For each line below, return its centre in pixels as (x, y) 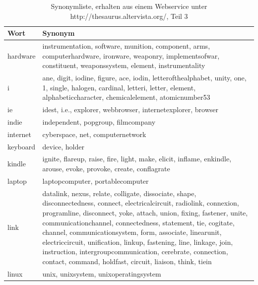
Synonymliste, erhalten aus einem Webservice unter (129, 6)
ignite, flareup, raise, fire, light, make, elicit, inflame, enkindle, (137, 159)
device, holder (63, 146)
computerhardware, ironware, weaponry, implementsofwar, (131, 55)
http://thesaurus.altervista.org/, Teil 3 (129, 16)
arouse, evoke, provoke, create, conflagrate (106, 169)
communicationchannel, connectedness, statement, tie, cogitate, (138, 222)
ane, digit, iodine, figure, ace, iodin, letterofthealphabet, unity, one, (144, 78)
